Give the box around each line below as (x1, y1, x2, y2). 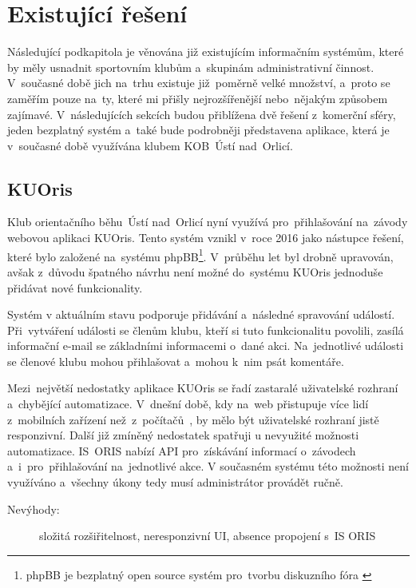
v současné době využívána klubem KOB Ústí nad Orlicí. (7, 137, 293, 153)
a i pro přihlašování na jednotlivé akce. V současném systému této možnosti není (7, 458, 409, 475)
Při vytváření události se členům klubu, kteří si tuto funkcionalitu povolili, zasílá (7, 321, 404, 338)
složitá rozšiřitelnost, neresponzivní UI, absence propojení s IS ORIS (39, 527, 376, 544)
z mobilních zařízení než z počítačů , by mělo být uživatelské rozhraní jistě (7, 411, 379, 427)
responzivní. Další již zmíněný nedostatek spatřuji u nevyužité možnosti (7, 427, 359, 443)
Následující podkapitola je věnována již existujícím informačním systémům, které (7, 43, 404, 60)
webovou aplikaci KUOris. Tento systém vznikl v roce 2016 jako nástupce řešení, (7, 229, 404, 246)
